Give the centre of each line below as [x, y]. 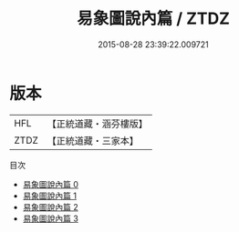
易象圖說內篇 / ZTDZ [153, 19]
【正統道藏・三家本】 [93, 140]
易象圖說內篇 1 [50, 196]
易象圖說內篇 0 [51, 184]
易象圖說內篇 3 [51, 218]
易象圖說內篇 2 [51, 207]
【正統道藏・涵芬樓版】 [98, 124]
